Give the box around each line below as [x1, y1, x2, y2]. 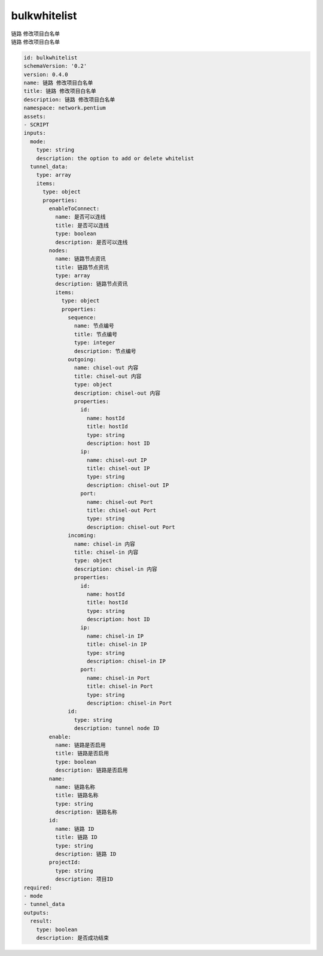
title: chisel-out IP [87, 465, 150, 472]
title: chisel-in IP [87, 641, 147, 648]
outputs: [23, 909, 50, 916]
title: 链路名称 [54, 792, 99, 799]
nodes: [48, 247, 68, 254]
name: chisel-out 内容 [74, 364, 139, 371]
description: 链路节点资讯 [54, 280, 128, 288]
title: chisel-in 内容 [74, 549, 139, 555]
